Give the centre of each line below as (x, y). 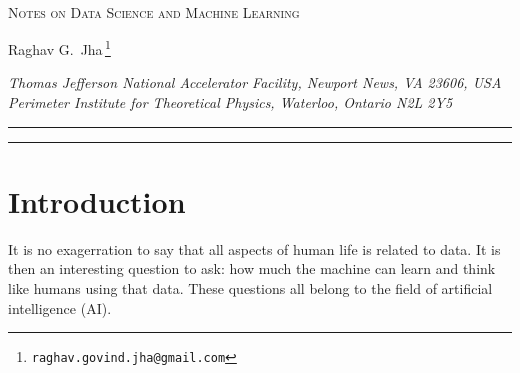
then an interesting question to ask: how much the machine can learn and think (252, 268)
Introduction (97, 200)
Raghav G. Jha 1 (59, 47)
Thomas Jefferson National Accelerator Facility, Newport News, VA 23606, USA (255, 82)
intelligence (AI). (60, 307)
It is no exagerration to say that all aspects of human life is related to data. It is (254, 248)
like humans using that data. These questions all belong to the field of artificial (250, 287)
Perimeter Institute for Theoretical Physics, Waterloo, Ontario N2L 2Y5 (230, 102)
